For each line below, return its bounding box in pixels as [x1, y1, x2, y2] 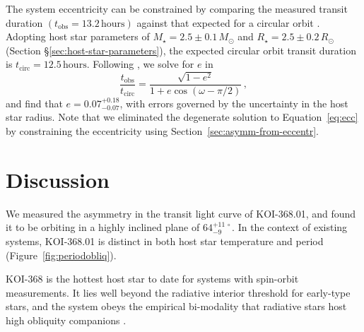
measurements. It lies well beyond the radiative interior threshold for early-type [6, 285, 351, 300]
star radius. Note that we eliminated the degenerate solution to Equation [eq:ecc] [6, 109, 358, 124]
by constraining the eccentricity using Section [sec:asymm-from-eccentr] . [6, 124, 319, 138]
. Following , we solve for [86, 57, 194, 71]
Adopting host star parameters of [6, 29, 150, 44]
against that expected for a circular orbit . [136, 15, 320, 30]
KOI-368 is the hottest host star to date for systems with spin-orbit [6, 271, 299, 286]
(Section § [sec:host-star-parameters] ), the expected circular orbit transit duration [6, 42, 356, 57]
